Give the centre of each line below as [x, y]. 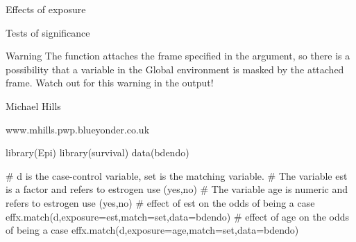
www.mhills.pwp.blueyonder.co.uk [78, 129]
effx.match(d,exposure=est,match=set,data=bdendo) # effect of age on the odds [177, 216]
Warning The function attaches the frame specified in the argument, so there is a [178, 56]
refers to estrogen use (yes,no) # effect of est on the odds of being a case [160, 202]
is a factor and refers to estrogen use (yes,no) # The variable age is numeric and [177, 189]
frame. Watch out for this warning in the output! [110, 83]
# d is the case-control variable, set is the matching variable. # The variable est [177, 175]
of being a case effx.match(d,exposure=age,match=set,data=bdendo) [152, 230]
